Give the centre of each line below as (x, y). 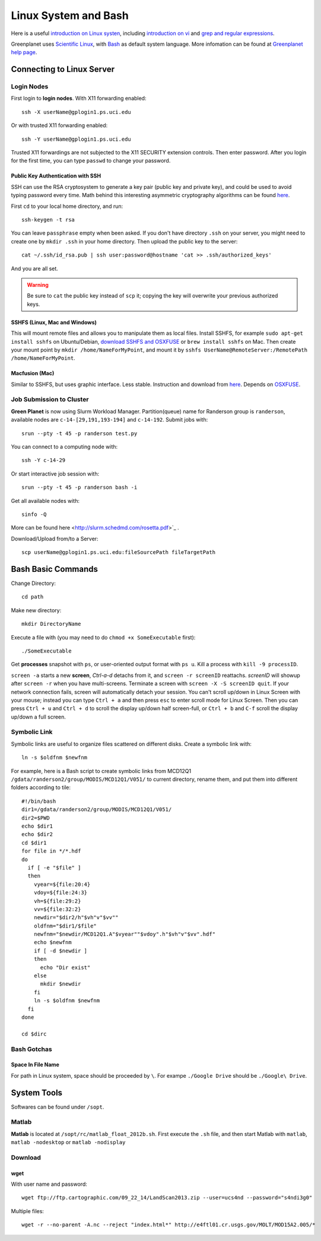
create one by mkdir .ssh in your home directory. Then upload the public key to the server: (124, 241)
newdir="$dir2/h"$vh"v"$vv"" (76, 918)
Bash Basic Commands (54, 569)
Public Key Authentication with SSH (56, 176)
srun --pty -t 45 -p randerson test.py (80, 433)
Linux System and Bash (70, 15)
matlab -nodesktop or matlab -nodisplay (68, 1142)
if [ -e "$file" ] (54, 868)
